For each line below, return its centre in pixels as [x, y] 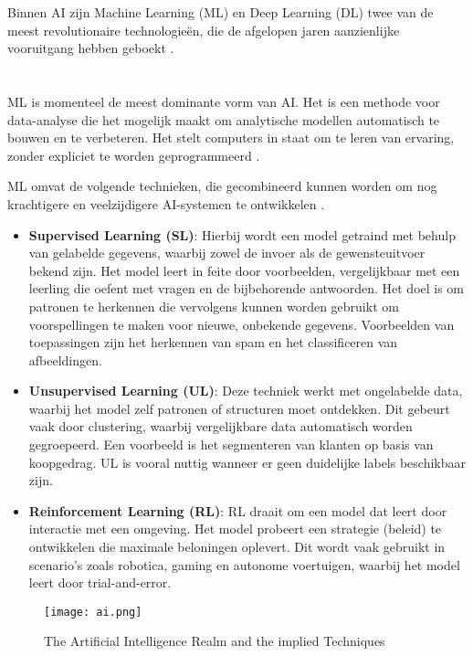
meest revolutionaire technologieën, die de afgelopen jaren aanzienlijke [204, 30]
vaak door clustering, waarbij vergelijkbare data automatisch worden [221, 426]
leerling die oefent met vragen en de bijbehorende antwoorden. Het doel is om [247, 288]
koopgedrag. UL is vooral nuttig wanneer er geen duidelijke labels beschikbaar [247, 462]
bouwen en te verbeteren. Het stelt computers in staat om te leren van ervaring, [231, 138]
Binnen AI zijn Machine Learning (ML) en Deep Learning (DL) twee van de [221, 12]
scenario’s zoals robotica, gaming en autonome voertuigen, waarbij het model [244, 564]
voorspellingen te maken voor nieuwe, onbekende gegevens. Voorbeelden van [242, 324]
